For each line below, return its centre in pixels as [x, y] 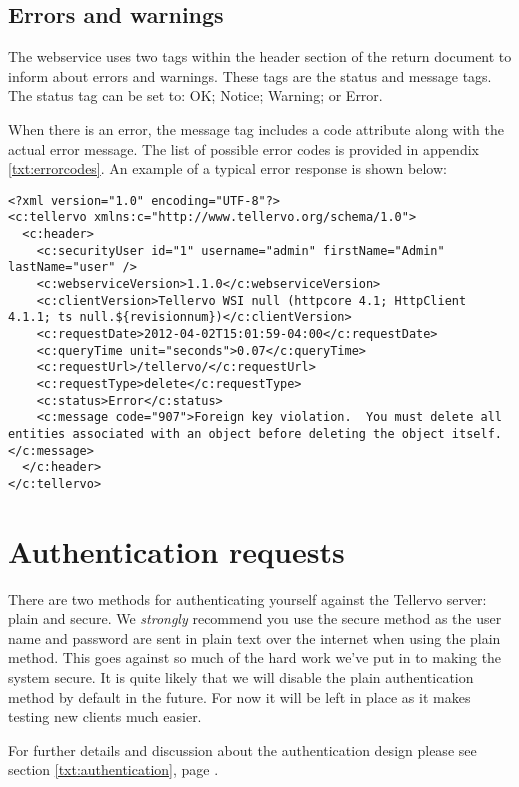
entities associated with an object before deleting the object [226, 433]
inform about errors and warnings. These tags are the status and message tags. [250, 75]
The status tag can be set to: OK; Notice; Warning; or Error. [195, 95]
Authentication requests [176, 550]
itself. [476, 433]
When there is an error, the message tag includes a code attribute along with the [256, 128]
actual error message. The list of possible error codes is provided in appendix [243, 148]
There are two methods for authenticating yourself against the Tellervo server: [247, 598]
